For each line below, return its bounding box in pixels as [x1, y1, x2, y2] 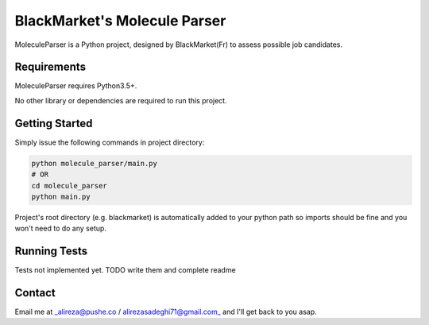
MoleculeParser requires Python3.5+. [14, 81, 137, 91]
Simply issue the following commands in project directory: [14, 137, 205, 147]
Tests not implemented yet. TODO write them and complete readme [14, 265, 236, 275]
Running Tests [14, 245, 87, 258]
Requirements [14, 60, 87, 74]
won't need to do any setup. [14, 223, 107, 234]
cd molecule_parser [31, 181, 107, 190]
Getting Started [14, 116, 93, 130]
